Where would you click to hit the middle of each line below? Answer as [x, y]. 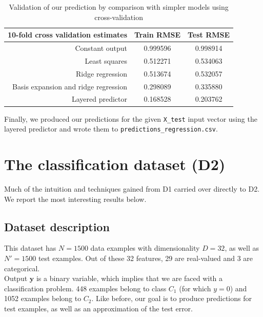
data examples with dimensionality [145, 248]
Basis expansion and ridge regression [70, 86]
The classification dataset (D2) [115, 164]
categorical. [22, 268]
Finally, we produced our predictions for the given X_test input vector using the [131, 118]
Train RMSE [158, 35]
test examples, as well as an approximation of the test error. [99, 308]
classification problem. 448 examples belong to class [85, 288]
